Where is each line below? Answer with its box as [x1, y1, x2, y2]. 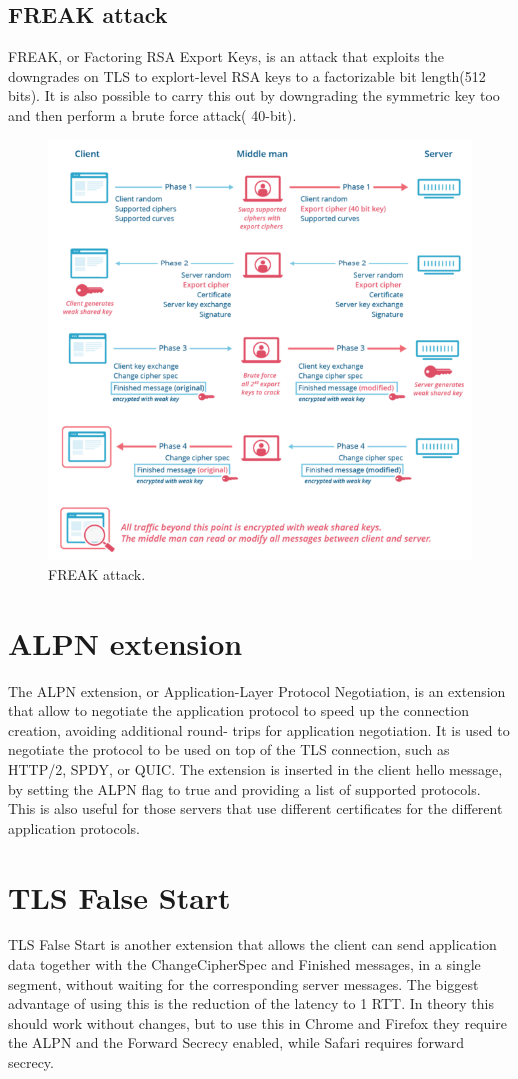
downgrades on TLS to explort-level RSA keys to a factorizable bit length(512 [8, 65, 486, 86]
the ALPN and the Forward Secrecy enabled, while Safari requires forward [8, 1032, 465, 1053]
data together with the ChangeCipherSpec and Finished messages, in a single [8, 954, 481, 975]
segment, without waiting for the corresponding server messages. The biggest [8, 973, 479, 994]
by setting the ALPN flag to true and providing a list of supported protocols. [8, 778, 481, 799]
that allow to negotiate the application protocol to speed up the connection [8, 700, 469, 721]
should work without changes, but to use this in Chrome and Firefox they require [8, 1012, 507, 1033]
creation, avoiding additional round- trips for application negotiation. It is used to [8, 719, 510, 740]
